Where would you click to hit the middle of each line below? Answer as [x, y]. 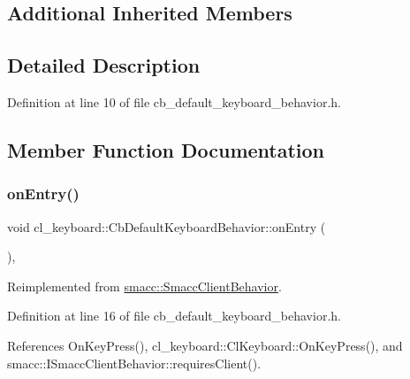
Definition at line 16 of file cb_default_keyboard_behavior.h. [174, 316]
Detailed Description [104, 65]
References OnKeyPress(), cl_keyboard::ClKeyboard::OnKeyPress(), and [205, 345]
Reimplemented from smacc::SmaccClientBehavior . [144, 286]
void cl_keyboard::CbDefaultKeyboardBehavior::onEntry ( [167, 226]
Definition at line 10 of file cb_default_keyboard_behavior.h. [174, 101]
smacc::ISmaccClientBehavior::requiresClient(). [134, 363]
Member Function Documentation [166, 149]
